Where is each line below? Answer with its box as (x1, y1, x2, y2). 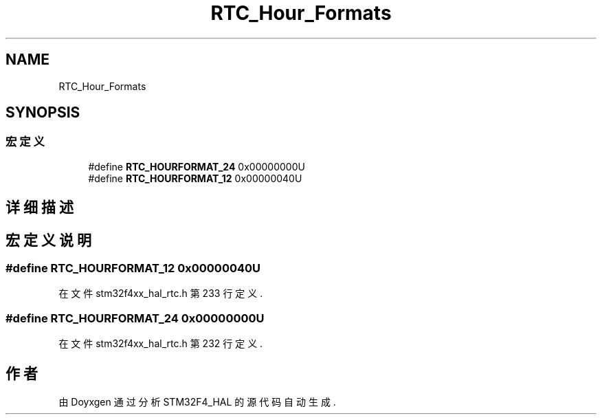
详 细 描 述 (5, 199, 74, 217)
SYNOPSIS (5, 104, 80, 122)
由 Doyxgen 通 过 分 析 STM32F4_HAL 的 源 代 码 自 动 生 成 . (58, 396, 336, 408)
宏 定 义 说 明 (5, 231, 91, 249)
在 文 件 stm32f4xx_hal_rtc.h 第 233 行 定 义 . (58, 287, 263, 300)
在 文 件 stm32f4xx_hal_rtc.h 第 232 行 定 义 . (58, 338, 263, 350)
